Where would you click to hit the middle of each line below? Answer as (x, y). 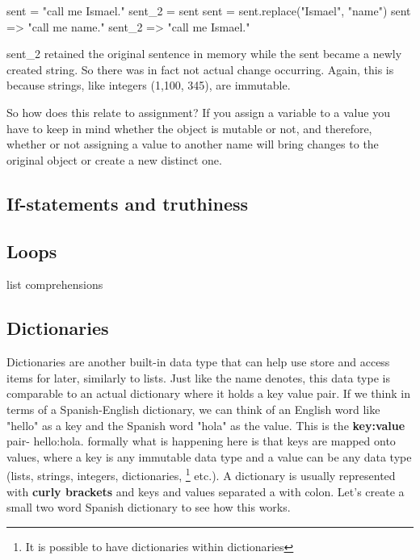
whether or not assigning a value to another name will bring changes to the (193, 144)
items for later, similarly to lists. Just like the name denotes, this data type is (198, 377)
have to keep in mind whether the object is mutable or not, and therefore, (189, 128)
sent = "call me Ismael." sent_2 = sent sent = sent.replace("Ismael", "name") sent (209, 10)
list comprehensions (55, 284)
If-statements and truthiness (128, 203)
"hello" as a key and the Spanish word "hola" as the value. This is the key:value (206, 425)
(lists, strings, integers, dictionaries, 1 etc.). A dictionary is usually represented (201, 474)
